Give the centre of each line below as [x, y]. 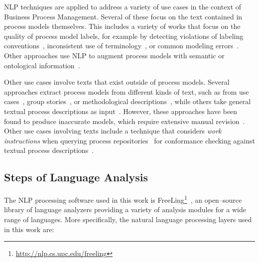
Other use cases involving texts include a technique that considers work [113, 131]
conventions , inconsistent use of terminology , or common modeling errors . [122, 46]
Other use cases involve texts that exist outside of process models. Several [117, 82]
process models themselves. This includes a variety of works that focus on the [122, 26]
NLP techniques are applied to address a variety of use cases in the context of [123, 6]
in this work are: [29, 229]
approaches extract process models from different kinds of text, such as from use [127, 91]
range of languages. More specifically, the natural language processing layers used [128, 219]
